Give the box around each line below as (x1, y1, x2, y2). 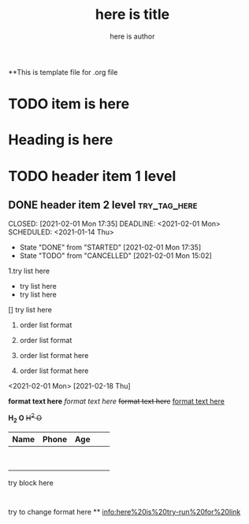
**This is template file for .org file (8, 67, 118, 76)
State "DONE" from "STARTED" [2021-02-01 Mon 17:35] (19, 242, 202, 253)
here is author (110, 31, 155, 41)
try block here (8, 478, 54, 487)
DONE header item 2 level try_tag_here (8, 198, 198, 212)
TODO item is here (8, 95, 130, 113)
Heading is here (8, 131, 113, 149)
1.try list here (8, 266, 50, 276)
